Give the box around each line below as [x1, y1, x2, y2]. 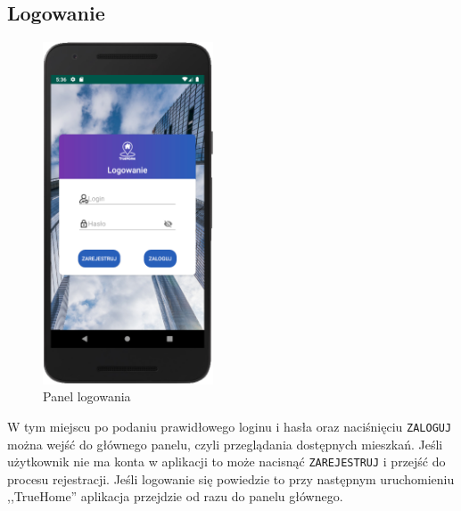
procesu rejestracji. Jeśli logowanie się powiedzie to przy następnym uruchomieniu [7, 469, 455, 488]
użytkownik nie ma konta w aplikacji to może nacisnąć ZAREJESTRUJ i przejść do [7, 452, 446, 471]
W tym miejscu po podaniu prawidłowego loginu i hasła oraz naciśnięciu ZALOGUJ [7, 416, 452, 435]
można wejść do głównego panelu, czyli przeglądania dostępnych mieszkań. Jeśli [7, 434, 443, 453]
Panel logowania [43, 387, 131, 406]
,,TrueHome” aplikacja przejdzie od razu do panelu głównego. [7, 487, 343, 506]
